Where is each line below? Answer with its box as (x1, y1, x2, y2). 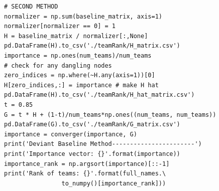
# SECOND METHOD (4, 3, 58, 10)
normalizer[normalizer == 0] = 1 (4, 23, 116, 30)
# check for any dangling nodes (4, 62, 112, 69)
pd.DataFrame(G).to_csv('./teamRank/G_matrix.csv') (4, 121, 180, 128)
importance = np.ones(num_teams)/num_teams (4, 52, 152, 59)
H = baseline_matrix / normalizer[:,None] (4, 32, 148, 40)
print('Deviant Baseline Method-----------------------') (4, 140, 202, 148)
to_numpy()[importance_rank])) (61, 179, 166, 187)
